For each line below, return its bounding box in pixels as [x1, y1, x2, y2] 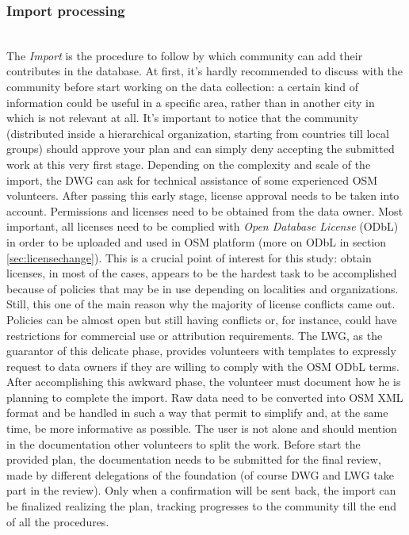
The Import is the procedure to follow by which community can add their [6, 47, 363, 63]
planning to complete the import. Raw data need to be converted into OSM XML [6, 388, 403, 405]
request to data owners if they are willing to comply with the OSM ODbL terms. [6, 357, 399, 374]
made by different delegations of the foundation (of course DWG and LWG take [6, 466, 394, 483]
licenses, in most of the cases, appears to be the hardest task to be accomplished [6, 265, 397, 281]
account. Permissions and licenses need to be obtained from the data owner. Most [6, 202, 403, 219]
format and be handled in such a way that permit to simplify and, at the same [6, 404, 388, 421]
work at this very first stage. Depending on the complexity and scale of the [6, 155, 371, 172]
